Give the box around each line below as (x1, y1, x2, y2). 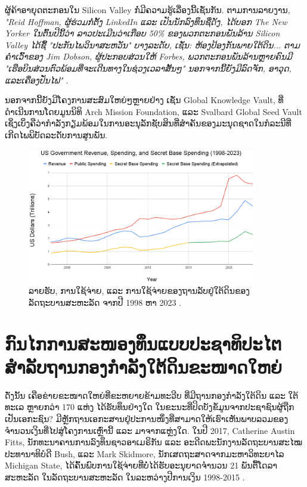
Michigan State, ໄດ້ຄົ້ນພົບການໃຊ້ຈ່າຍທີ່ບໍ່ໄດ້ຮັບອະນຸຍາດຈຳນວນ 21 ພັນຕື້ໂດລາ (5, 459, 278, 472)
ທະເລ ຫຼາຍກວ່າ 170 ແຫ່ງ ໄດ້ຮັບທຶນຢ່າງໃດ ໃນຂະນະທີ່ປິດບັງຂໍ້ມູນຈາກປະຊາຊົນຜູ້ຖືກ (5, 401, 294, 413)
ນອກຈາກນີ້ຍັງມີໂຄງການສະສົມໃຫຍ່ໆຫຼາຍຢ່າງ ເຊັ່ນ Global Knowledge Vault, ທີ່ (5, 94, 284, 106)
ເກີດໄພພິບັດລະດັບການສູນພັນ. (5, 128, 108, 141)
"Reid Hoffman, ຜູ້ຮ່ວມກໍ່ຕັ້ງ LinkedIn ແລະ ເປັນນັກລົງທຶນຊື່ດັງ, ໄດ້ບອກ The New (5, 15, 287, 27)
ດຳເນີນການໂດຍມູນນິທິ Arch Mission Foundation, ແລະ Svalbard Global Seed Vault (5, 105, 302, 117)
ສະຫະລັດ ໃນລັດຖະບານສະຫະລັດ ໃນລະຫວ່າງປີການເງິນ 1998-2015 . (5, 470, 245, 483)
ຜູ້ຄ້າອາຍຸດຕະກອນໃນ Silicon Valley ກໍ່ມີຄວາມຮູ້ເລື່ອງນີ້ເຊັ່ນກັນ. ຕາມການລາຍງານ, (5, 4, 290, 15)
